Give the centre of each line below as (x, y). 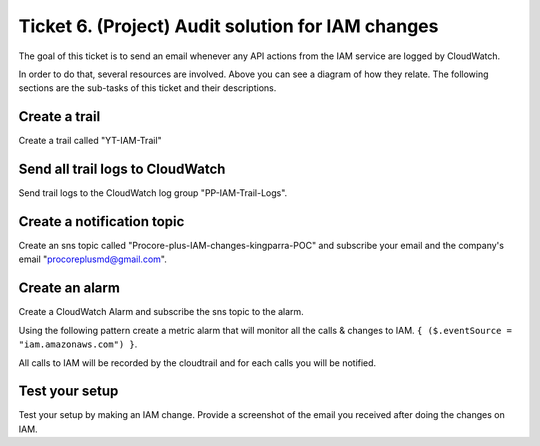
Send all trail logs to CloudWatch (122, 169)
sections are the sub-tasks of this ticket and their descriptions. (147, 88)
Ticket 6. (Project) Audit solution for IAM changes (228, 26)
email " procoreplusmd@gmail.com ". (92, 259)
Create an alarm (69, 288)
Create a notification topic (101, 221)
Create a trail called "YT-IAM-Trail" (90, 141)
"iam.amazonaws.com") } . (78, 344)
